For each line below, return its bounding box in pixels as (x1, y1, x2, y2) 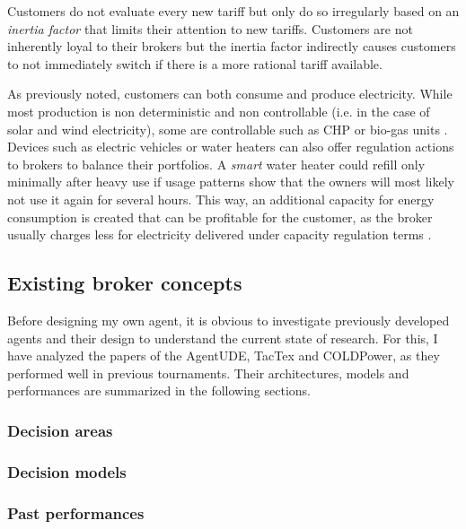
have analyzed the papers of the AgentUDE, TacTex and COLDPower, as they (7, 346, 440, 365)
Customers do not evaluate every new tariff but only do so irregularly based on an (7, 2, 460, 20)
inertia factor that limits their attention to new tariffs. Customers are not (7, 19, 413, 38)
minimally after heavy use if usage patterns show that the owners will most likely (7, 172, 454, 191)
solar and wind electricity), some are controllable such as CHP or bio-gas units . (7, 119, 448, 138)
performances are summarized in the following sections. (7, 381, 312, 400)
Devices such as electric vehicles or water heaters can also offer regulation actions (7, 137, 454, 156)
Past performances (7, 501, 145, 524)
